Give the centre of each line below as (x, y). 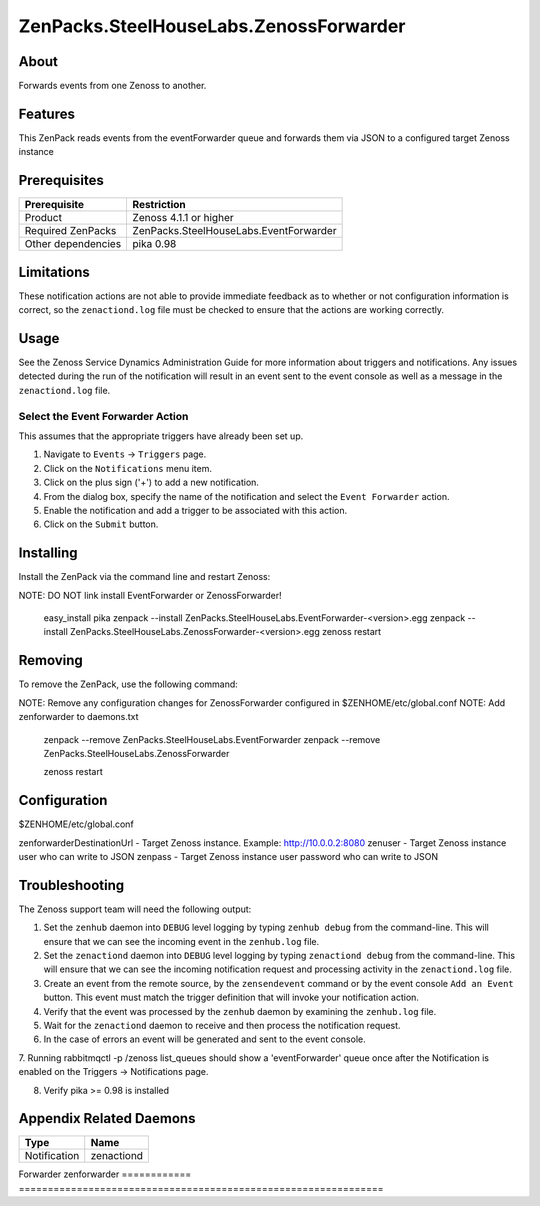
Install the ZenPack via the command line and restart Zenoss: (144, 577)
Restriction (159, 205)
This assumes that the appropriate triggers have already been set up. (161, 436)
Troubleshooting (71, 885)
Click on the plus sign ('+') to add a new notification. (151, 482)
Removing (51, 660)
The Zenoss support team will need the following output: (135, 909)
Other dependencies (73, 244)
